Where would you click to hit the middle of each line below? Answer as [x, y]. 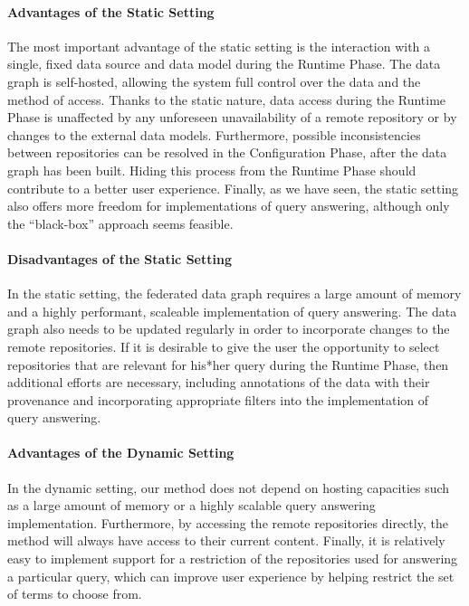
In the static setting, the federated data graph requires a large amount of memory [234, 294]
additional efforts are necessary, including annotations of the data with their [219, 382]
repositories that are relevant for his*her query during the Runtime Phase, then [228, 364]
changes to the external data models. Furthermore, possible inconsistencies [214, 134]
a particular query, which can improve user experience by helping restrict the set [231, 576]
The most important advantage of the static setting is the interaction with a [219, 46]
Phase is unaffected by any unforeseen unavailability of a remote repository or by [232, 117]
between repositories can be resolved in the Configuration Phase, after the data [227, 152]
